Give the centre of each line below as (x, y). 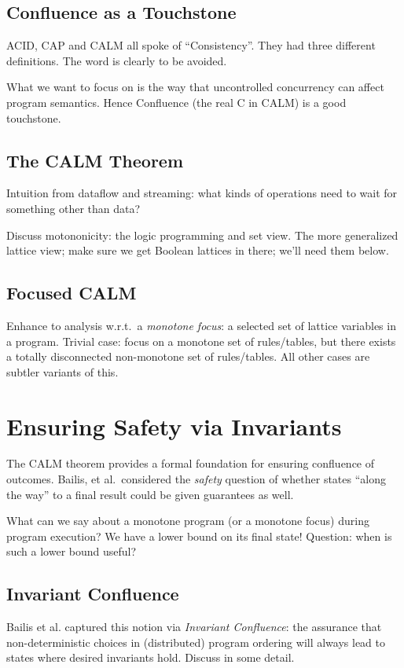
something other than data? (73, 208)
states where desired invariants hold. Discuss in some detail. (151, 657)
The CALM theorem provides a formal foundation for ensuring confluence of (191, 463)
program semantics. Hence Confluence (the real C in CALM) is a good (176, 102)
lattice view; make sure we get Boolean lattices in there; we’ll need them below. (198, 250)
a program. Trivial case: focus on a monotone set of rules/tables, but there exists (201, 341)
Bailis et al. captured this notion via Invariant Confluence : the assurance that (194, 627)
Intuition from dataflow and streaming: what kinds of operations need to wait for (202, 193)
